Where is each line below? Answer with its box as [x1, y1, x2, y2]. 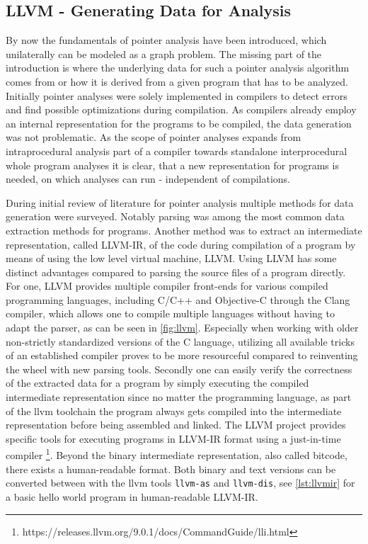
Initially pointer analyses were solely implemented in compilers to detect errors [6, 88, 347, 103]
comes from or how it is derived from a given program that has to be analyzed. [6, 74, 348, 89]
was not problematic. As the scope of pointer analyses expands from [6, 130, 301, 144]
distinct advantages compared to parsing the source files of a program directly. [6, 264, 346, 279]
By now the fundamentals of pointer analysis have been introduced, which [6, 33, 327, 47]
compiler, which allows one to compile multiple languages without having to [6, 306, 335, 321]
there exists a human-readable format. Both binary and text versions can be [6, 461, 336, 476]
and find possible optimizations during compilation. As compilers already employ [6, 102, 357, 117]
